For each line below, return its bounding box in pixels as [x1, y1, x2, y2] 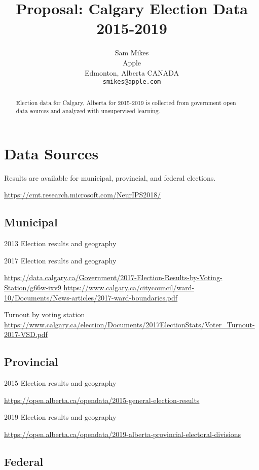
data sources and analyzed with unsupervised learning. [16, 107, 160, 115]
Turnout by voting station [4, 309, 85, 320]
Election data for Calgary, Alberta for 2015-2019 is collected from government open [16, 98, 236, 107]
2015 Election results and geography [4, 378, 117, 388]
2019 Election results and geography [4, 412, 117, 422]
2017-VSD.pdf [4, 329, 48, 340]
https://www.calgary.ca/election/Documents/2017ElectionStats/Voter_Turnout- [4, 319, 255, 329]
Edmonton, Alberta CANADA [85, 67, 179, 78]
